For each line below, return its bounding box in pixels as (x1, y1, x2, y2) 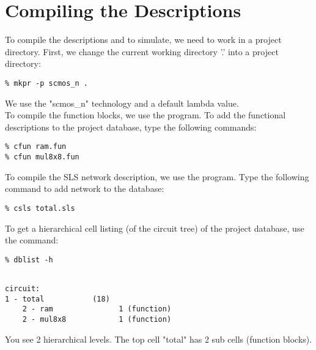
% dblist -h (5, 255, 53, 264)
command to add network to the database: (5, 182, 164, 195)
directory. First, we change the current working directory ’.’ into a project (5, 45, 279, 58)
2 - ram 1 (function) (22, 305, 172, 314)
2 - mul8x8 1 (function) (22, 314, 172, 324)
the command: (5, 234, 59, 246)
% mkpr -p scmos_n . (5, 78, 89, 88)
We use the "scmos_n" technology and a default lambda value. (5, 96, 239, 109)
